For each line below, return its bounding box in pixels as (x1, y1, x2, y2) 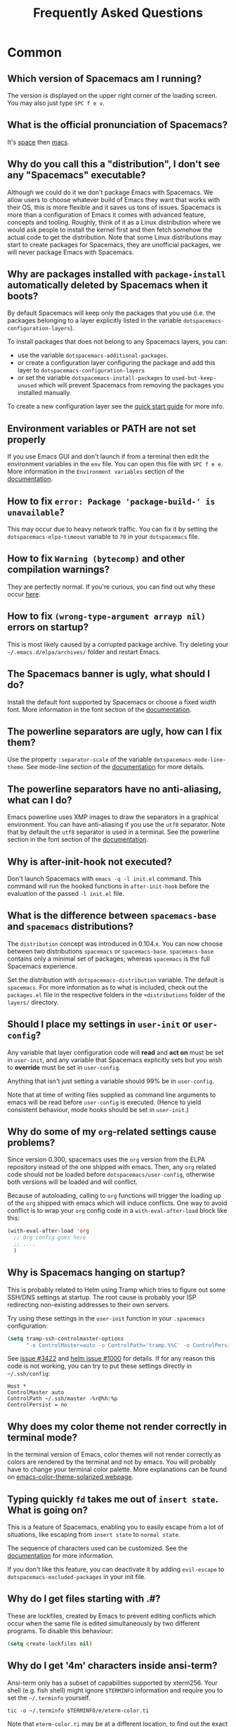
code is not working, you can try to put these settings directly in (7, 1361, 192, 1371)
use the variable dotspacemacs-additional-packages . (17, 351, 169, 360)
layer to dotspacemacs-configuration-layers (17, 366, 145, 375)
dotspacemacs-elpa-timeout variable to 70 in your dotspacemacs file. (7, 532, 200, 541)
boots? (7, 290, 39, 302)
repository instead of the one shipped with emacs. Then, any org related (7, 1163, 216, 1171)
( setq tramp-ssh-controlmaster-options (7, 1335, 124, 1342)
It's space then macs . (7, 137, 70, 146)
